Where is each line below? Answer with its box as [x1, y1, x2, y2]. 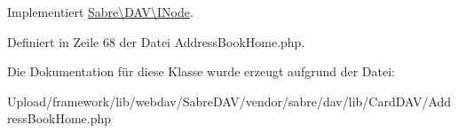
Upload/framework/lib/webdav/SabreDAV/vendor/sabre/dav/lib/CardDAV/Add [7, 91, 452, 110]
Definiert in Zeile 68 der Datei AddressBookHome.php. [7, 32, 305, 51]
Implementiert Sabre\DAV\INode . [7, 3, 193, 20]
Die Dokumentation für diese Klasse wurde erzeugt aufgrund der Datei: [7, 62, 395, 81]
